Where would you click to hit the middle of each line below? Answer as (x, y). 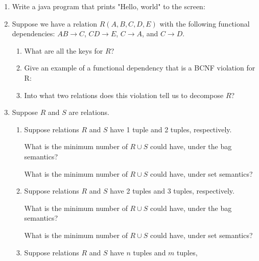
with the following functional (205, 23)
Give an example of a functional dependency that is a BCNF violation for (140, 68)
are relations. (89, 112)
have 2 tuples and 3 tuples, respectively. (172, 191)
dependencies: (33, 33)
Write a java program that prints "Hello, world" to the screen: (109, 6)
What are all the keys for (64, 50)
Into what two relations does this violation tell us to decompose (124, 95)
